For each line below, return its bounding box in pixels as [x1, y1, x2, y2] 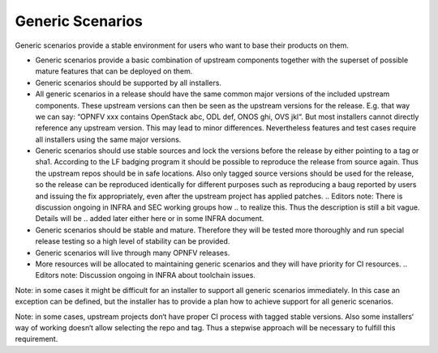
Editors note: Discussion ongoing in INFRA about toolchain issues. [35, 270, 255, 280]
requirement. [15, 334, 58, 344]
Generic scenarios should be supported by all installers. [35, 78, 222, 87]
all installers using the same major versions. [35, 134, 182, 144]
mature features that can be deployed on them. [35, 66, 193, 76]
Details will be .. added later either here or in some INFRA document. [35, 214, 264, 223]
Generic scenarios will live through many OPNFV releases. [35, 248, 230, 257]
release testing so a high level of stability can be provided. [35, 236, 230, 246]
